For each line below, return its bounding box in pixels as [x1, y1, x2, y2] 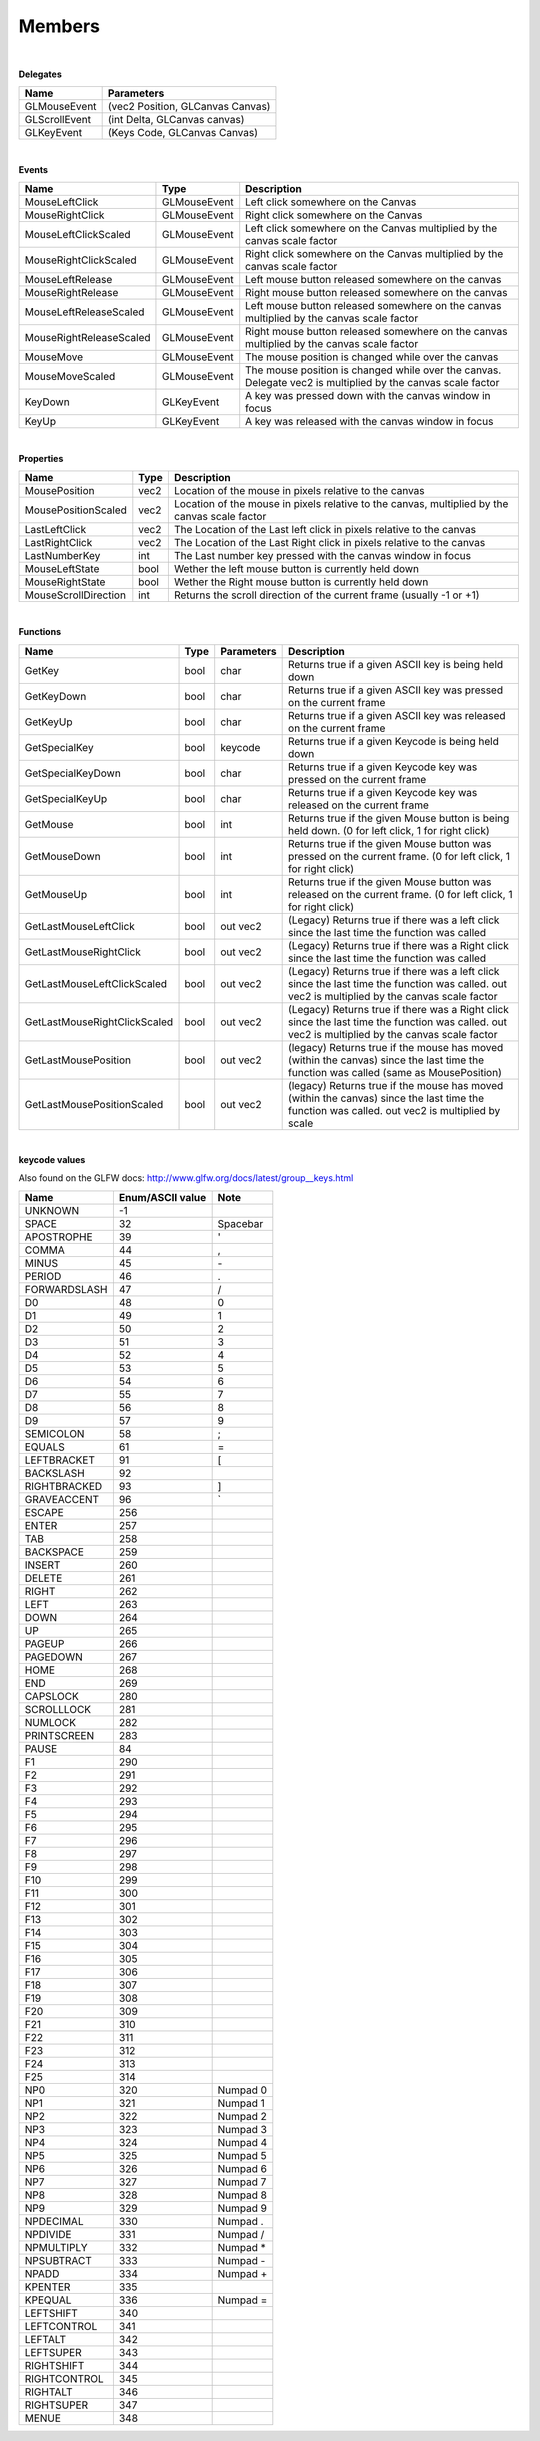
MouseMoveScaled [24, 370, 116, 384]
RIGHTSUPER [24, 2398, 89, 2412]
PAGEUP [24, 1636, 65, 1650]
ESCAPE [24, 1505, 64, 1519]
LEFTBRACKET [24, 1453, 95, 1467]
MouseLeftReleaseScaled [24, 305, 145, 319]
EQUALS [24, 1440, 65, 1454]
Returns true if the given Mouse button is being [288, 811, 510, 825]
